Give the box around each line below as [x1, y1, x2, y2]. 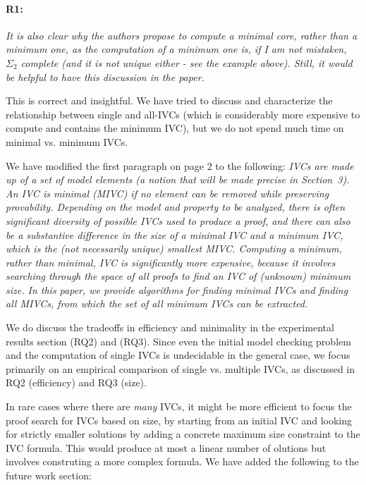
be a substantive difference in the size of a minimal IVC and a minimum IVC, [6, 227, 343, 242]
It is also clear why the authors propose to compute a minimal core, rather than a [6, 27, 358, 42]
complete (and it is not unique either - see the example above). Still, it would [20, 55, 353, 70]
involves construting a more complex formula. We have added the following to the [6, 454, 359, 469]
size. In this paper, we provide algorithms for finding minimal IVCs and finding [6, 282, 348, 297]
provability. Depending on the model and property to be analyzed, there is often [6, 199, 346, 214]
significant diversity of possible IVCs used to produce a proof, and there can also [6, 213, 350, 228]
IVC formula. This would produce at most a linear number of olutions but [6, 440, 327, 455]
